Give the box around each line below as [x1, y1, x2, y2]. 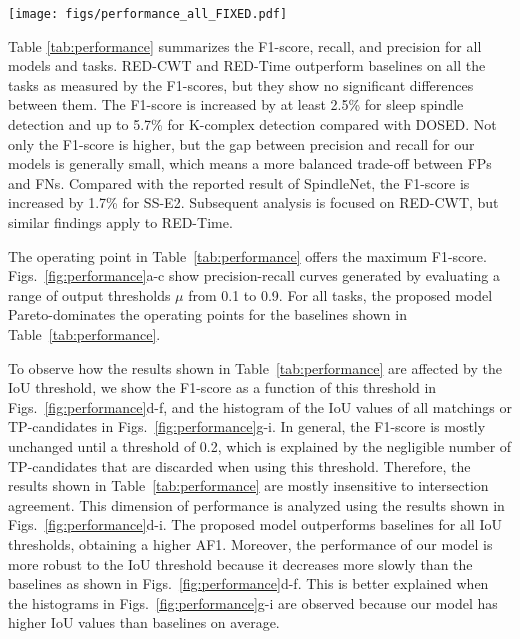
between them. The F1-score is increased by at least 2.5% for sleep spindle [8, 94, 464, 115]
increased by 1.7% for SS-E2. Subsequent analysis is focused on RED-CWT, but [8, 192, 499, 213]
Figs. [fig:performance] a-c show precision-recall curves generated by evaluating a [8, 265, 500, 286]
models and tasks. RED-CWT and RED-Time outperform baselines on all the [8, 55, 486, 76]
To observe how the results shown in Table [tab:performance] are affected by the [8, 357, 502, 378]
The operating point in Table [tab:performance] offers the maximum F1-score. [8, 245, 487, 266]
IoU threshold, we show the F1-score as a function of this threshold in [8, 377, 437, 398]
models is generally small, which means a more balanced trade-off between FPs [8, 153, 492, 174]
